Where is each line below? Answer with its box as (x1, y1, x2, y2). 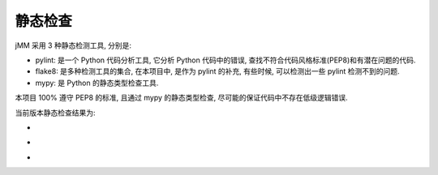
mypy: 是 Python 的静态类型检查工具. (35, 78, 159, 87)
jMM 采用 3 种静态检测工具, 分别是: (15, 41, 132, 50)
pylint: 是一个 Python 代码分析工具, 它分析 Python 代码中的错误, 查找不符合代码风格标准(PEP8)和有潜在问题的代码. (35, 55, 416, 65)
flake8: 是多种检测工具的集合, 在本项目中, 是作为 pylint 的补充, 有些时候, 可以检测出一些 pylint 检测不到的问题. (35, 66, 400, 76)
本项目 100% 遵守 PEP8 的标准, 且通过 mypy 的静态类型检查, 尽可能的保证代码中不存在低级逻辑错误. (15, 93, 348, 103)
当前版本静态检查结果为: (15, 108, 97, 117)
